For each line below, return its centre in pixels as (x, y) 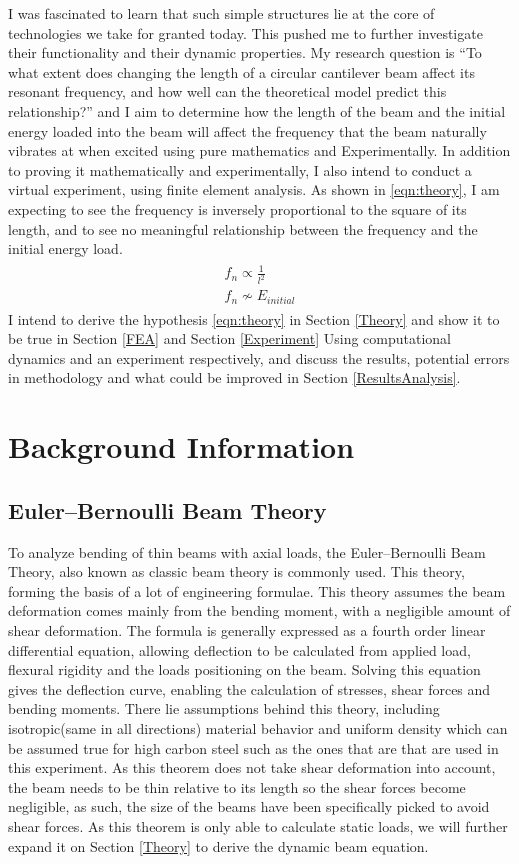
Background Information (181, 446)
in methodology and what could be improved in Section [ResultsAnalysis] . (234, 377)
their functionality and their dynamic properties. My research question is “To (245, 52)
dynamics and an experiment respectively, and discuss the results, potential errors (259, 357)
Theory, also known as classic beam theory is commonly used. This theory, (236, 571)
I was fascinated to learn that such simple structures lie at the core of (221, 13)
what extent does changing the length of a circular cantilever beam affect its (241, 71)
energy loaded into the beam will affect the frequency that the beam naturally (247, 130)
